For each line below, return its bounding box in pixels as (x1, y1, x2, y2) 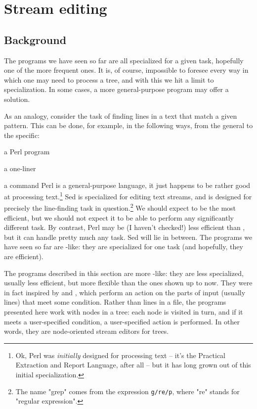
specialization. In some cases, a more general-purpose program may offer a (4, 84, 229, 94)
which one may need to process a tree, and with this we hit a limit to (4, 74, 214, 85)
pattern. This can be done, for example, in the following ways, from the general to (4, 120, 253, 131)
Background (4, 32, 67, 47)
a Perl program (4, 146, 50, 157)
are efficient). (4, 251, 43, 261)
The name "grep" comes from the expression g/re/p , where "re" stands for (15, 386, 240, 396)
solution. (4, 93, 30, 104)
